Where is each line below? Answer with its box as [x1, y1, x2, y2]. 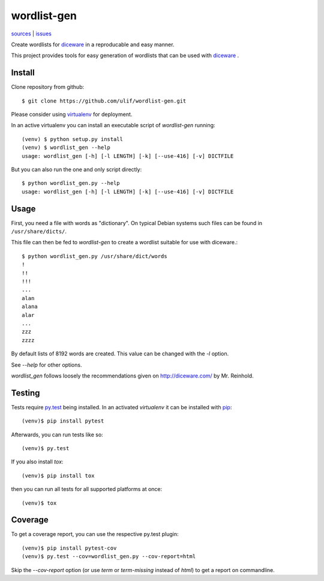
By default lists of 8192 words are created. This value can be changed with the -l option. [11, 350, 229, 357]
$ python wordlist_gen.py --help [22, 180, 120, 187]
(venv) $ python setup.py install [22, 136, 123, 142]
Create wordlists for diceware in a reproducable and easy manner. [11, 41, 175, 48]
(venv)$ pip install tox [22, 472, 95, 479]
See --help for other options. [11, 361, 82, 369]
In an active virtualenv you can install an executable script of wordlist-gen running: [11, 122, 215, 129]
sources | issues [11, 30, 52, 37]
